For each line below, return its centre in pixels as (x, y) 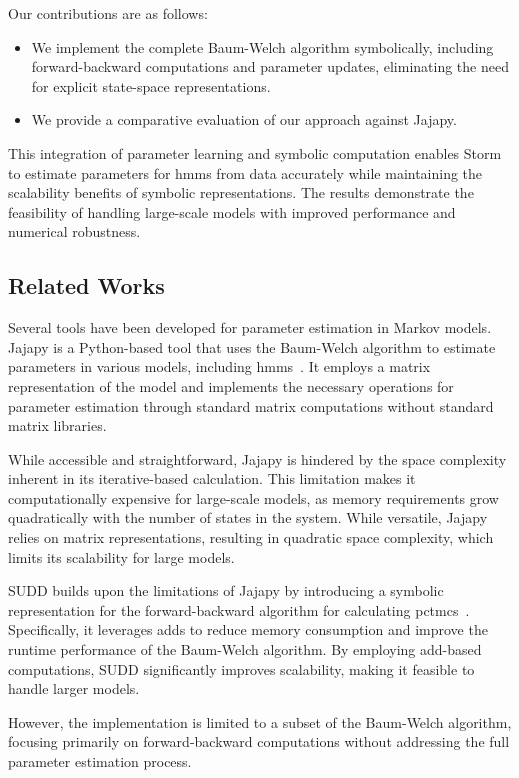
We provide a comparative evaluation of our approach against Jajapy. (244, 119)
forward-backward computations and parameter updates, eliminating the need (270, 66)
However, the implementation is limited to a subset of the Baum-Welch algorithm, (260, 721)
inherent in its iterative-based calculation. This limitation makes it (212, 478)
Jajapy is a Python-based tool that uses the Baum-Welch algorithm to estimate (252, 346)
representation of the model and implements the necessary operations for (231, 385)
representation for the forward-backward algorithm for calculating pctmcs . (239, 609)
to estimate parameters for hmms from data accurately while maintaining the (245, 172)
